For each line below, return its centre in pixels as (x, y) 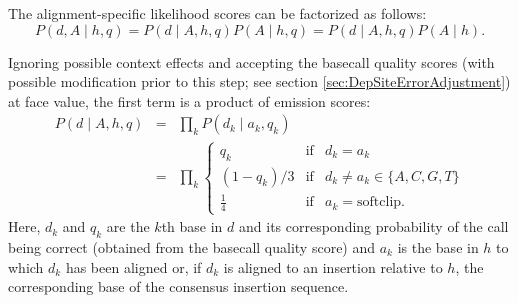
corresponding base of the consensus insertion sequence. (178, 286)
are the (128, 226)
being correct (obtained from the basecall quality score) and (192, 246)
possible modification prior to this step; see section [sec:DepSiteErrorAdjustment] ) (259, 81)
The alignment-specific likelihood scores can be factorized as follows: (217, 13)
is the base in (438, 246)
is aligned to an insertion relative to (333, 266)
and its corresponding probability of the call (374, 226)
